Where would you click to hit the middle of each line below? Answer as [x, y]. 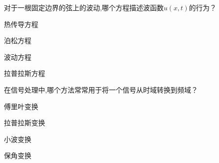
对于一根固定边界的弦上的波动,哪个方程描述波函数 [84, 7]
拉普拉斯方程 [24, 73]
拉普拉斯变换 [24, 123]
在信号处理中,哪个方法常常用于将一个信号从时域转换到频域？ [101, 89]
